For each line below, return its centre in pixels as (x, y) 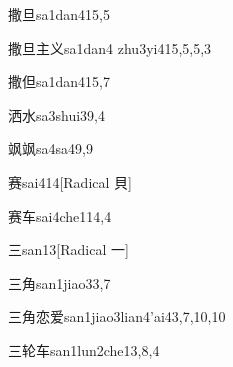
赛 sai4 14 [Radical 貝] (70, 181)
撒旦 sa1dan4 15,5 (59, 14)
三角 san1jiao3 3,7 (59, 282)
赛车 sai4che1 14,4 (60, 215)
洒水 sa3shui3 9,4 (57, 114)
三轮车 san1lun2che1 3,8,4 (84, 349)
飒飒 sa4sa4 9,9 (50, 148)
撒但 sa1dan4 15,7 (59, 81)
